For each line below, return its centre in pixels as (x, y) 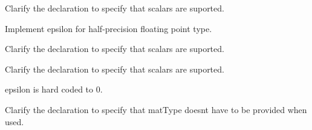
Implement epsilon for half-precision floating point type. (109, 28)
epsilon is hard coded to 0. (54, 89)
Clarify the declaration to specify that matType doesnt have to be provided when (156, 109)
